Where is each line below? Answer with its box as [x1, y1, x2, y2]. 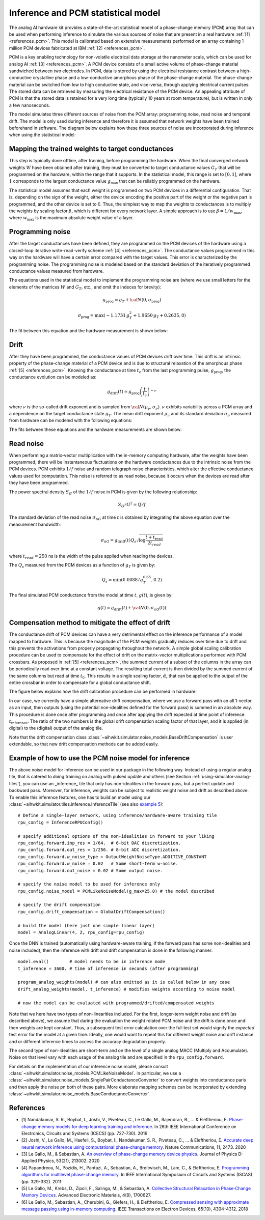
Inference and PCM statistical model [9, 7, 160, 18]
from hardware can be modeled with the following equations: [9, 418, 132, 424]
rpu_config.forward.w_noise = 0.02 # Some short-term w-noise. [18, 861, 179, 867]
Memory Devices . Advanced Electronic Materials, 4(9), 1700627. [21, 1192, 152, 1198]
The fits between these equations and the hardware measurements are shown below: [9, 426, 182, 432]
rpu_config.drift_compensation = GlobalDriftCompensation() [18, 909, 165, 914]
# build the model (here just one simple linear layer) [18, 923, 155, 928]
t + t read [145, 534, 163, 541]
